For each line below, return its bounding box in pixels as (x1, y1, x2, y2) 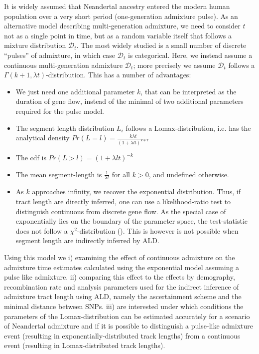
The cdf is (15, 152, 46, 162)
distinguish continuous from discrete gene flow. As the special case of (15, 206, 226, 216)
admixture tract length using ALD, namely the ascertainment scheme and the (4, 291, 242, 302)
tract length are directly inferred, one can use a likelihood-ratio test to (15, 196, 231, 207)
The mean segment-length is (15, 169, 102, 179)
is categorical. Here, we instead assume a (128, 49, 253, 60)
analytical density (15, 132, 70, 143)
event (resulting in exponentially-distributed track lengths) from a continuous (4, 330, 241, 341)
